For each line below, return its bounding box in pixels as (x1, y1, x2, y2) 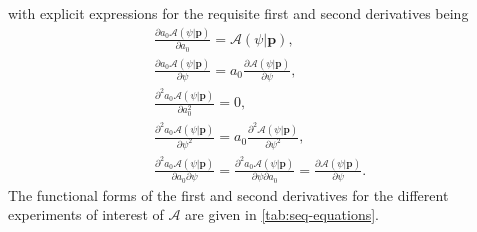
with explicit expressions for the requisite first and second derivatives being (8, 3, 469, 23)
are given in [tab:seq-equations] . (185, 204, 380, 225)
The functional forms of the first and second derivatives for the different (8, 184, 449, 205)
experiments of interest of (8, 204, 164, 225)
